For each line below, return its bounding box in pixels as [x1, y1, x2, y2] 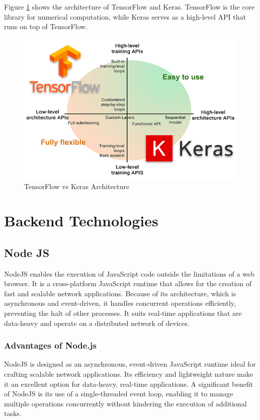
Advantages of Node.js [4, 339, 97, 352]
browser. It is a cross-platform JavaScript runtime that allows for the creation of [4, 278, 252, 289]
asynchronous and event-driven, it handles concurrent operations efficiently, [4, 298, 236, 308]
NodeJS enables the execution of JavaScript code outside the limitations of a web [4, 268, 255, 279]
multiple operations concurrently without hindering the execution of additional [4, 398, 247, 408]
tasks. [4, 408, 22, 418]
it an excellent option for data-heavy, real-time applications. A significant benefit [4, 378, 253, 389]
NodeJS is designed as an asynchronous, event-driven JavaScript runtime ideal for [4, 359, 256, 369]
